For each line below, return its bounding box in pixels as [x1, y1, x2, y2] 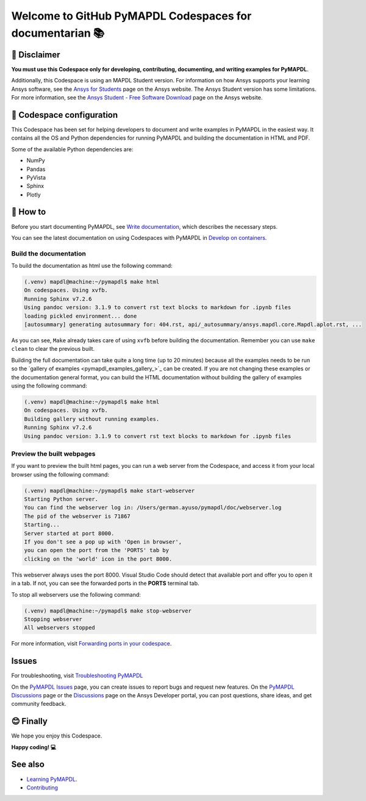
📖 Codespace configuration [11, 110, 118, 120]
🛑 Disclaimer [11, 49, 60, 60]
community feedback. [11, 700, 66, 708]
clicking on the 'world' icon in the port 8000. [24, 555, 173, 562]
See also [11, 760, 45, 770]
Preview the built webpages [11, 449, 96, 458]
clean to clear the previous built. [11, 345, 95, 353]
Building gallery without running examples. [24, 415, 160, 422]
